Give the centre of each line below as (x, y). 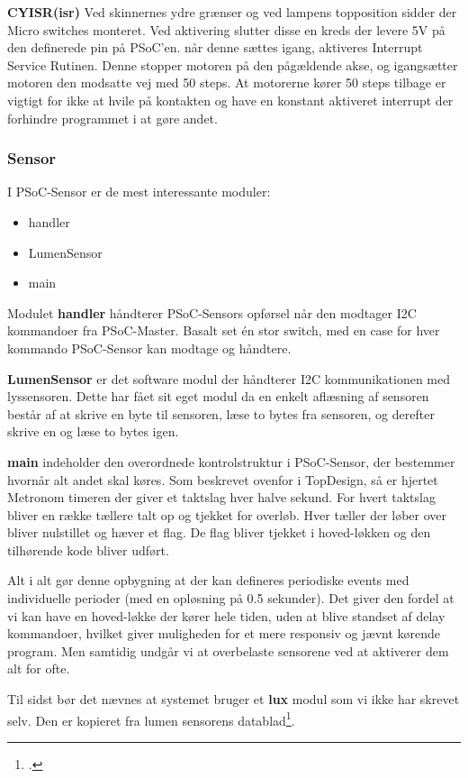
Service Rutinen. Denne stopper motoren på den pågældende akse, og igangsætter (233, 64)
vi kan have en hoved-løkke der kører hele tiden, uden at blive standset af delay (226, 615)
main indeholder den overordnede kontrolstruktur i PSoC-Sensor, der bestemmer (231, 461)
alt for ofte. (39, 668)
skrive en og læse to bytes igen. (93, 431)
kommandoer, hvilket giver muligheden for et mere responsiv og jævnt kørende (224, 633)
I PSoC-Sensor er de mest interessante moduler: (139, 192)
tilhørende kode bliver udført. (88, 549)
